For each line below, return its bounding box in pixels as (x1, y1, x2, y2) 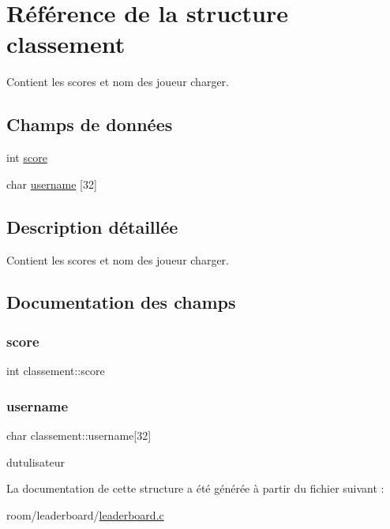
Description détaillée (6, 214, 178, 238)
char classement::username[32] (6, 426, 152, 443)
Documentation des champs (6, 290, 236, 314)
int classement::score (6, 362, 105, 379)
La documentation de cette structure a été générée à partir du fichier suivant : (6, 480, 384, 497)
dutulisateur (6, 453, 66, 470)
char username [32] (6, 175, 97, 192)
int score (6, 149, 47, 166)
